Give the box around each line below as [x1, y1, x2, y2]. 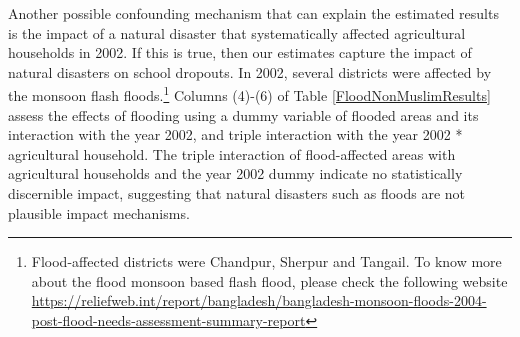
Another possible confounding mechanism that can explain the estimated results [8, 3, 499, 23]
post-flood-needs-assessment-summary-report [31, 309, 306, 330]
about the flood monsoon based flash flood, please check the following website [31, 270, 508, 291]
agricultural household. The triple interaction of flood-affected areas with [8, 143, 456, 164]
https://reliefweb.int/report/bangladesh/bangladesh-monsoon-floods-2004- [31, 290, 487, 311]
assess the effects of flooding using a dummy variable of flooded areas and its [8, 104, 479, 125]
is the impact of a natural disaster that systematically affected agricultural [8, 22, 466, 43]
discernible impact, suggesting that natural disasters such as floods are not [8, 183, 466, 203]
